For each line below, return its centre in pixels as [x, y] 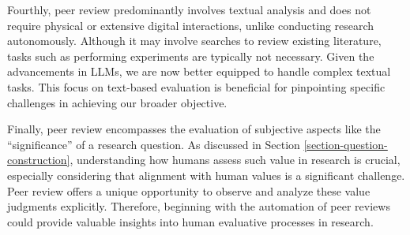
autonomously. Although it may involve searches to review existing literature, [194, 41]
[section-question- [346, 144]
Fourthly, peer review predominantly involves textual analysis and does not [189, 9]
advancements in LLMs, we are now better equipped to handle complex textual [199, 71]
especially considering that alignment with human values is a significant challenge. [206, 175]
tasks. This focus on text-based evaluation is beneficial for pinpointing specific [196, 86]
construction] [39, 160]
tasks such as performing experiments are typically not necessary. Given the [191, 56]
